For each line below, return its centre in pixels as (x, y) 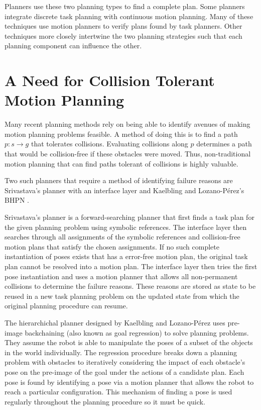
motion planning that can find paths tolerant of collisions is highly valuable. (121, 163)
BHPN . (17, 200)
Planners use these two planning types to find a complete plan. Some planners (125, 6)
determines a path (224, 144)
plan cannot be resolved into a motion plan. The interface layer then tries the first (131, 266)
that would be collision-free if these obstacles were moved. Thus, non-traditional (128, 154)
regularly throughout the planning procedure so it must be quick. (105, 401)
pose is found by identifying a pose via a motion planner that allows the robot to (129, 382)
